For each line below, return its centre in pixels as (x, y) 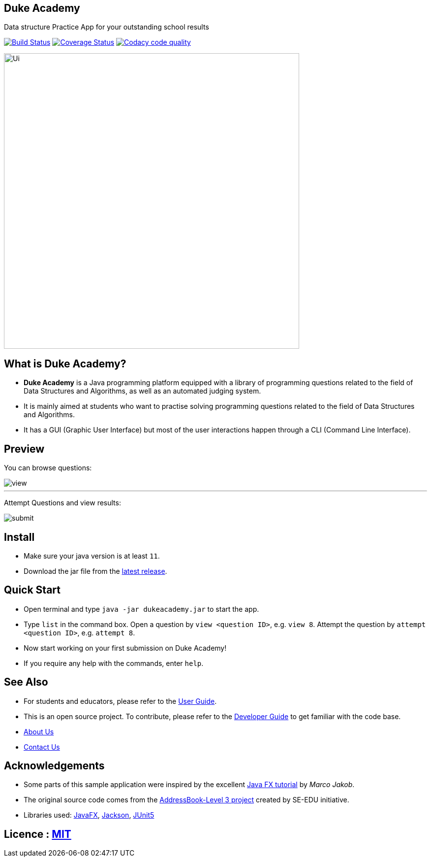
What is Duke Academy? (65, 364)
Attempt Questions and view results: (62, 503)
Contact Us (42, 747)
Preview (24, 449)
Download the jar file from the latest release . (95, 571)
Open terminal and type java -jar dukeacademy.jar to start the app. (141, 609)
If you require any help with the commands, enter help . (114, 663)
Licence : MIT (38, 834)
